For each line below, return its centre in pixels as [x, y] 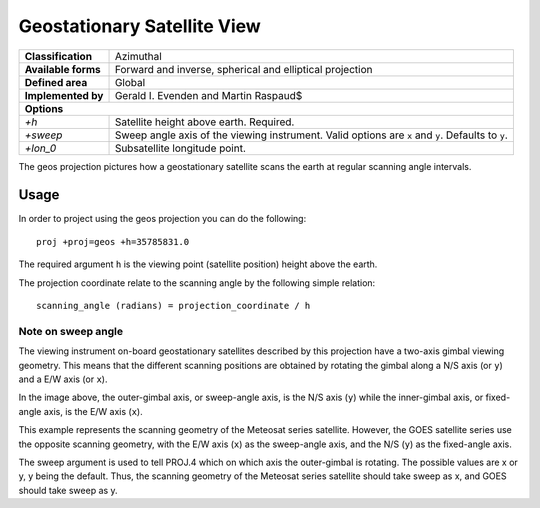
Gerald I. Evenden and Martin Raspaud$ [208, 95]
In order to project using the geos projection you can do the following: [162, 219]
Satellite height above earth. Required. [204, 122]
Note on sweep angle [71, 331]
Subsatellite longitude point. [180, 148]
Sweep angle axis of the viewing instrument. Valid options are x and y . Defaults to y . [311, 135]
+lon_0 [40, 148]
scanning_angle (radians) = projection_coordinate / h [173, 306]
